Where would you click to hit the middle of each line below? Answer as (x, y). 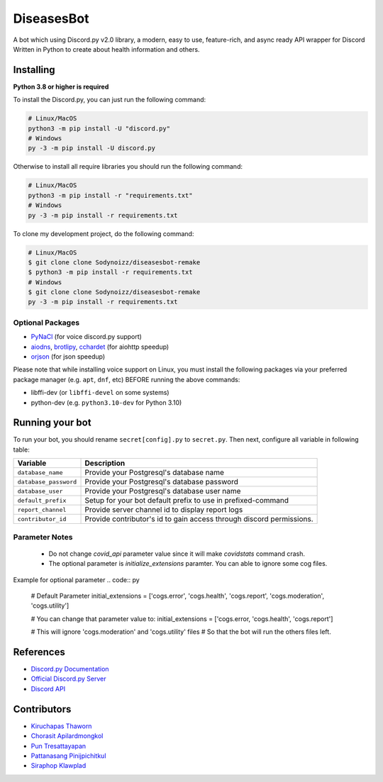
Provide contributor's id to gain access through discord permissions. (199, 519)
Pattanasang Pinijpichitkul (68, 756)
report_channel (42, 509)
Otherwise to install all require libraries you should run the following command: (128, 167)
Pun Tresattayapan (59, 746)
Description (105, 463)
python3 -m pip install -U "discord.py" (99, 128)
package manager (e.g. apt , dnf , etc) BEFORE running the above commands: (127, 379)
